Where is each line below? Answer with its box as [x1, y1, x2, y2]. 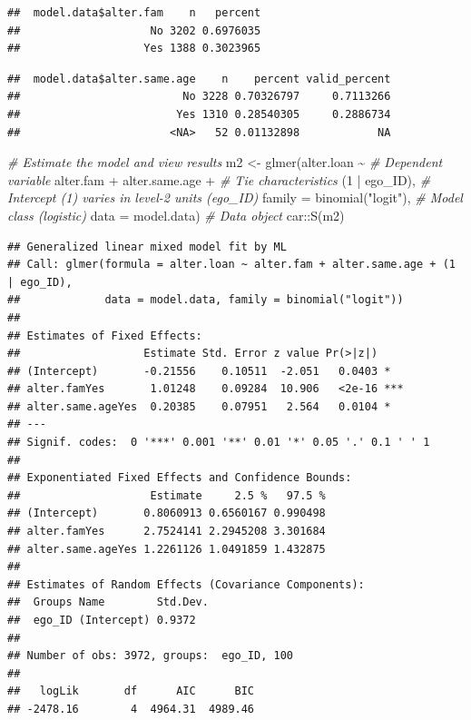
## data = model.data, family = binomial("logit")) [7, 293, 404, 307]
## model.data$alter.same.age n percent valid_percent [7, 72, 391, 85]
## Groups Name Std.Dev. [7, 596, 209, 609]
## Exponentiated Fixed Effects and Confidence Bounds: [7, 471, 352, 485]
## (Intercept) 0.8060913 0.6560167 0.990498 [7, 507, 326, 520]
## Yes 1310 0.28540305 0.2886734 [7, 107, 391, 121]
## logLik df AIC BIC [7, 685, 255, 698]
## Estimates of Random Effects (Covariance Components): [7, 577, 365, 591]
